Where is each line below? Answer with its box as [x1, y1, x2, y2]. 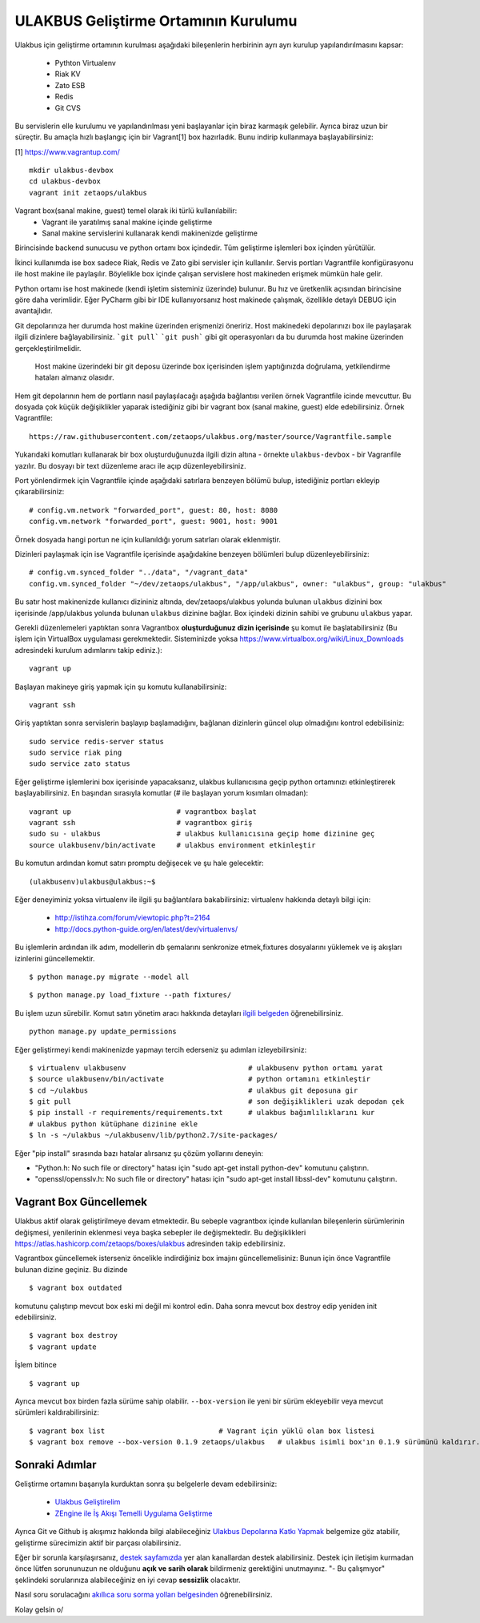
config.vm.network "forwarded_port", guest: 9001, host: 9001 [29, 517, 278, 526]
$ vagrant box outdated [29, 1283, 122, 1293]
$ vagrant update [29, 1342, 97, 1351]
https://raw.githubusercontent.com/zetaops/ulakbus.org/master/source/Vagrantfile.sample [29, 432, 392, 441]
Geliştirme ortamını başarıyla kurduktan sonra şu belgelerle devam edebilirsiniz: [14, 1479, 278, 1489]
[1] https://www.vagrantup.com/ [14, 147, 120, 156]
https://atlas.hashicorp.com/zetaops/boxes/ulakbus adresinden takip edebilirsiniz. [14, 1238, 286, 1249]
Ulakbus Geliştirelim [54, 1497, 121, 1507]
